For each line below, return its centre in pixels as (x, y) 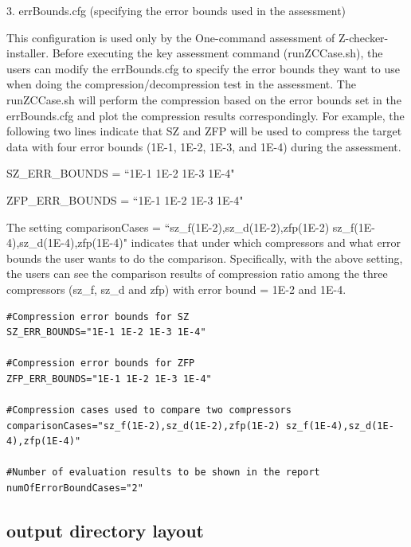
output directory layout (105, 531)
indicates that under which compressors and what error (266, 242)
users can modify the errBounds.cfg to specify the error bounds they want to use (204, 68)
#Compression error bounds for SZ (98, 316)
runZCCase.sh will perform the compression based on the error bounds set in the (204, 99)
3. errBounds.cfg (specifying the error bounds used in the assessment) (176, 10)
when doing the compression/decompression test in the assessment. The (181, 84)
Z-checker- (364, 37)
